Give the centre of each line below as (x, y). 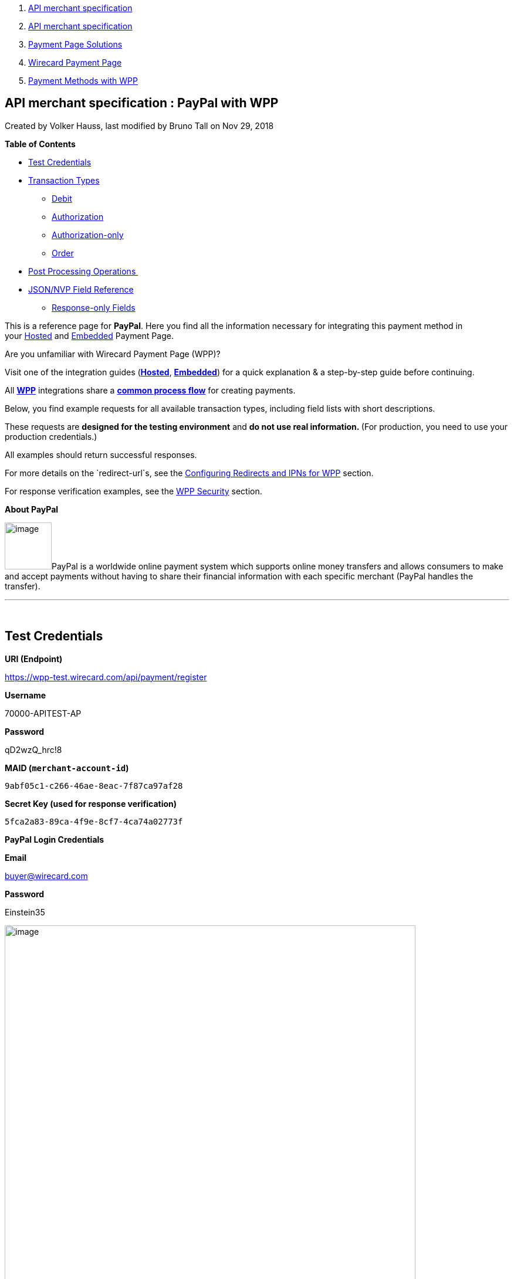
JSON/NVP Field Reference (81, 289)
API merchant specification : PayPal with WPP (142, 103)
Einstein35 (25, 912)
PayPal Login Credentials (55, 839)
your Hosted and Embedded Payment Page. (89, 335)
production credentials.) (51, 436)
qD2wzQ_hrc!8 (33, 749)
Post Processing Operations (82, 271)
